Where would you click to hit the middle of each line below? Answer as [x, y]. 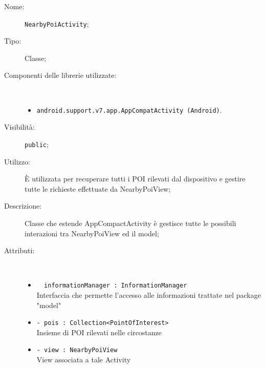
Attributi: [19, 250]
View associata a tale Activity [84, 360]
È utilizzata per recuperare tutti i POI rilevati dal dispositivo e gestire [135, 179]
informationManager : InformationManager [116, 286]
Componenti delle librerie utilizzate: [60, 75]
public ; [37, 144]
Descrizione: [23, 206]
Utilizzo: [17, 161]
